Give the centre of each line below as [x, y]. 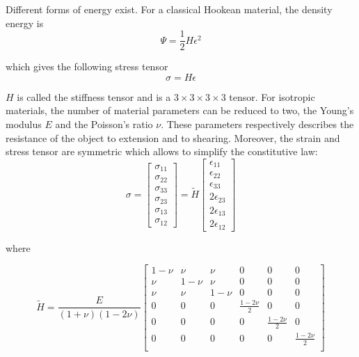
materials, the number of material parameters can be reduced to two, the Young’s [180, 110]
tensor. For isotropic [272, 96]
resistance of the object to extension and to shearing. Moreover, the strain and [173, 137]
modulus [24, 124]
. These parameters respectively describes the [257, 124]
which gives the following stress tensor [87, 66]
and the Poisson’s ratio [104, 124]
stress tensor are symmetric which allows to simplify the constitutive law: [162, 151]
